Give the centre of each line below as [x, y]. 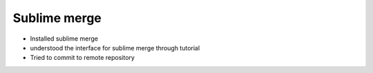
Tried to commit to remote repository [82, 58]
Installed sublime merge [64, 39]
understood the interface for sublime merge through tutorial [115, 48]
